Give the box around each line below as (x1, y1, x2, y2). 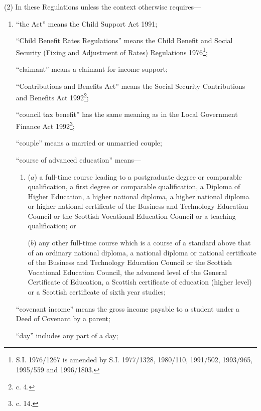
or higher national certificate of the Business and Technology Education (28, 201, 248, 211)
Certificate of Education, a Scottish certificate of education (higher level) (28, 277, 252, 287)
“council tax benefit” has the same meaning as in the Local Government (16, 109, 238, 119)
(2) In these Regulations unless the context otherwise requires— (4, 2, 201, 12)
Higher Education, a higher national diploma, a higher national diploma (28, 191, 249, 201)
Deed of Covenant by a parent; (16, 313, 110, 324)
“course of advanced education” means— (16, 154, 141, 165)
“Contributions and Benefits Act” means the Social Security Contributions (16, 80, 245, 91)
